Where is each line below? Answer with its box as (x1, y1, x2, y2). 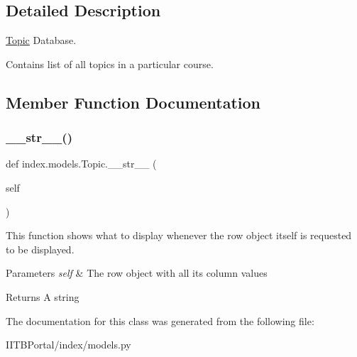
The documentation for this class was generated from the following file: (6, 313, 314, 328)
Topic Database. (6, 33, 77, 48)
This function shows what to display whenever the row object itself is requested (6, 228, 352, 243)
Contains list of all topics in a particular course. (6, 56, 214, 71)
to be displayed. (6, 241, 75, 256)
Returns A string (6, 289, 79, 304)
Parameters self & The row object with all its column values (6, 265, 268, 280)
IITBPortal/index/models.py (6, 337, 131, 352)
